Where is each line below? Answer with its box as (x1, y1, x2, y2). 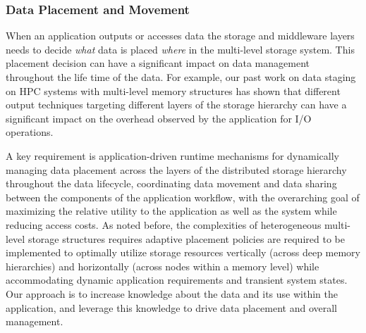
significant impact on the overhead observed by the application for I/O (6, 111, 312, 125)
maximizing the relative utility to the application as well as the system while (6, 203, 337, 218)
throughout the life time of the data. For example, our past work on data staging (6, 70, 356, 84)
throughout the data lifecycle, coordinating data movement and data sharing (6, 176, 337, 191)
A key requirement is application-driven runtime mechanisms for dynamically (6, 148, 339, 163)
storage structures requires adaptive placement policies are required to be (28, 231, 345, 246)
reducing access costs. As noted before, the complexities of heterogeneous (6, 217, 322, 232)
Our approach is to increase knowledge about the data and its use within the (6, 286, 338, 301)
